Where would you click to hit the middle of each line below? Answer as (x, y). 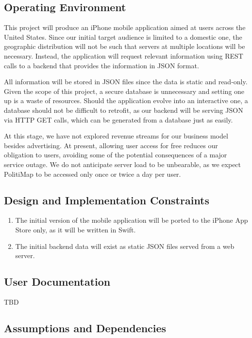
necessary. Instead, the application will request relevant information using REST (124, 55)
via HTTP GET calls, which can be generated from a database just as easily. (118, 119)
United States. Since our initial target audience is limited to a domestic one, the (123, 37)
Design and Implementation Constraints (107, 200)
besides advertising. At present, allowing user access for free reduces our (111, 145)
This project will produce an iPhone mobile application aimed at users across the (125, 27)
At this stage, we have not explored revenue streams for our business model (116, 136)
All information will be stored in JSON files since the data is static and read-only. (126, 82)
